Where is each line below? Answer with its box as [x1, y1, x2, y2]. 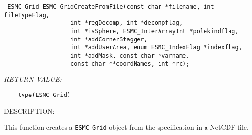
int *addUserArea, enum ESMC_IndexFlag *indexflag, [70, 44, 242, 51]
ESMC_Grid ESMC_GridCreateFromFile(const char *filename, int [7, 3, 214, 10]
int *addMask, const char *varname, [70, 52, 190, 59]
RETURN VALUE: [4, 74, 62, 84]
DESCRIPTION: [4, 105, 55, 116]
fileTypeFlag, [4, 11, 50, 19]
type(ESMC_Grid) [18, 91, 71, 98]
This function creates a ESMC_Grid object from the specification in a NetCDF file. [4, 122, 249, 132]
